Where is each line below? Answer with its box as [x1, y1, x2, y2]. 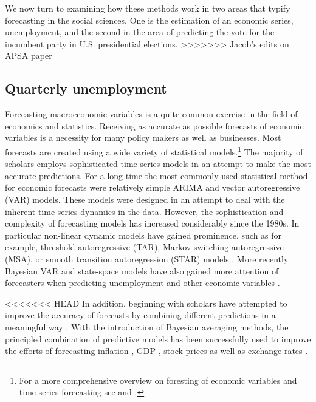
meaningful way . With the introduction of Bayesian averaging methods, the [5, 320, 289, 333]
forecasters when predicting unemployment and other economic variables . [5, 276, 280, 289]
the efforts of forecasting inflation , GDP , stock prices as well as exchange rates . [5, 344, 308, 357]
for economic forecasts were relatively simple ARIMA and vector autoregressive [5, 181, 300, 194]
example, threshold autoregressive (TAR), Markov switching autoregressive [5, 240, 284, 253]
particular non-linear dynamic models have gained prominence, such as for [5, 228, 282, 241]
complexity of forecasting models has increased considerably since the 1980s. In [5, 217, 300, 230]
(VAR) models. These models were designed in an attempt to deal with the [5, 192, 285, 205]
